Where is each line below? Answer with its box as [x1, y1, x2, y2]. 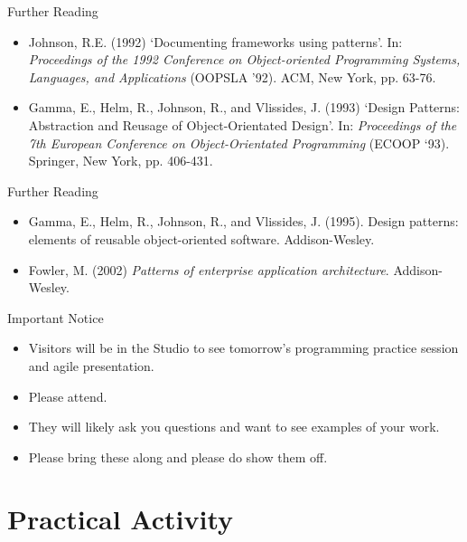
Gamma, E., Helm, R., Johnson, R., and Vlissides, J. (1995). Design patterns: [28, 212, 459, 231]
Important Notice [7, 308, 104, 327]
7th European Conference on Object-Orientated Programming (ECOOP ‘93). [28, 133, 450, 152]
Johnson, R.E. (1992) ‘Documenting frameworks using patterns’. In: [28, 32, 403, 51]
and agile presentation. [28, 356, 154, 375]
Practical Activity [7, 500, 234, 537]
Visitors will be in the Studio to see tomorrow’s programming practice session [28, 338, 459, 357]
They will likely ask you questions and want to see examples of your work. [28, 417, 440, 436]
